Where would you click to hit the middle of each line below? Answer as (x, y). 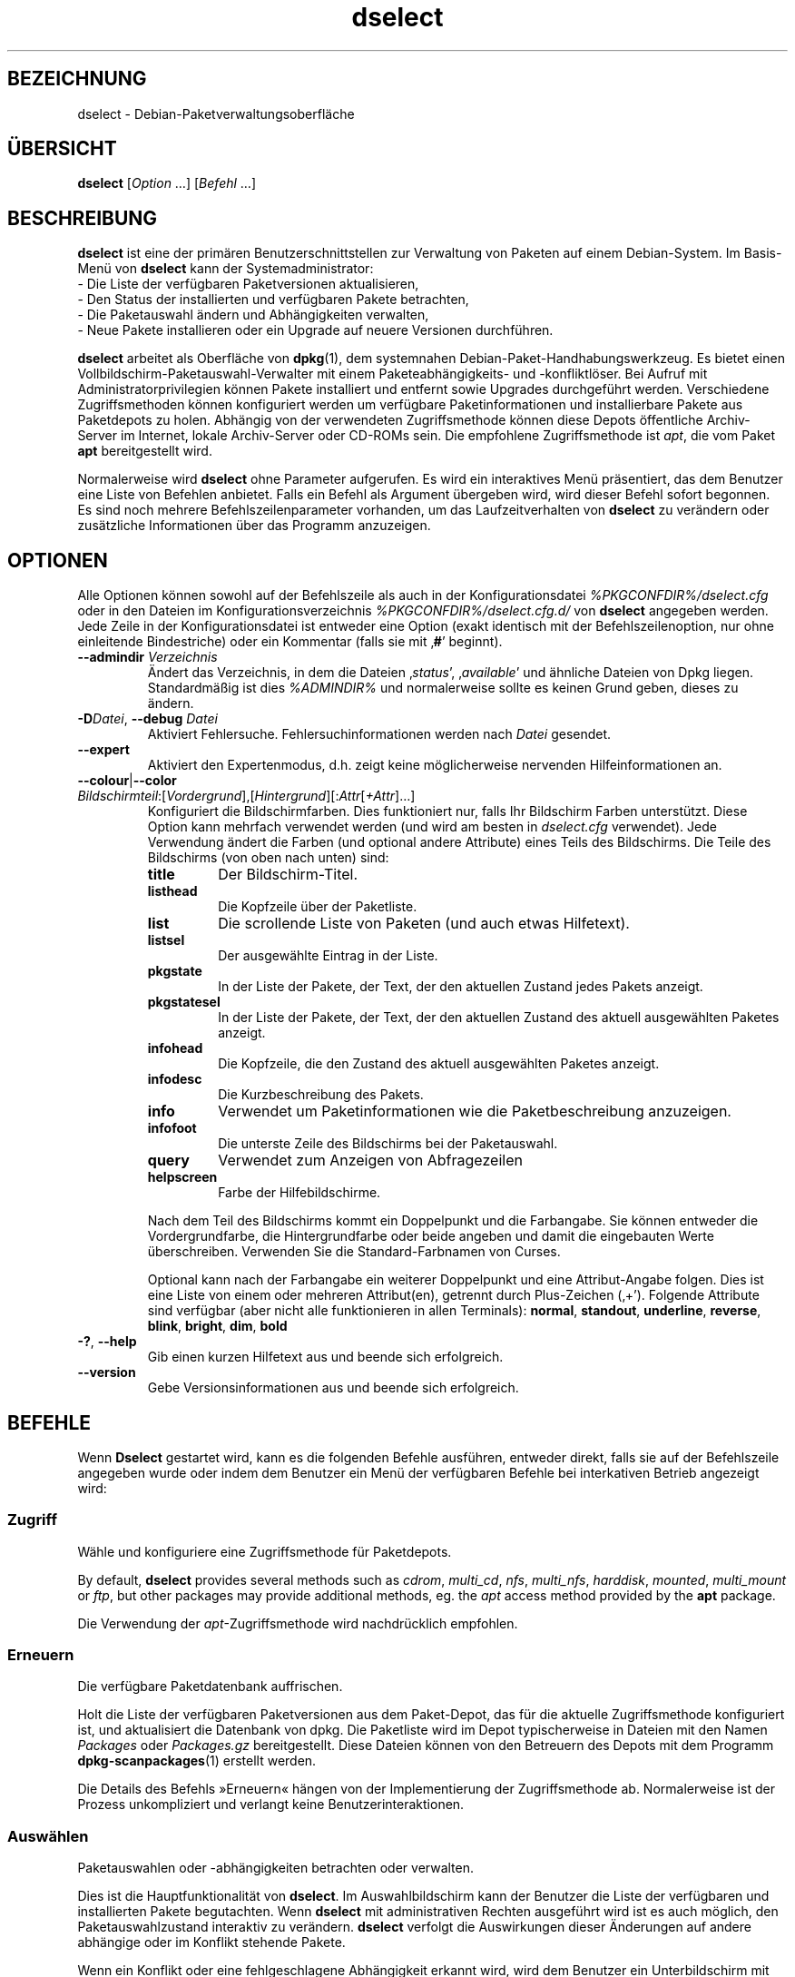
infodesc (175, 1079)
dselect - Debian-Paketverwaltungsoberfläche (216, 113)
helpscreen (182, 1177)
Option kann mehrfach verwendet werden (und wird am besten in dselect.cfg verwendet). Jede (432, 827)
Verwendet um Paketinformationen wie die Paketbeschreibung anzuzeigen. (475, 1111)
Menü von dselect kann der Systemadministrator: (226, 269)
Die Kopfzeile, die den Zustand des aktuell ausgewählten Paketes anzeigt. (439, 1064)
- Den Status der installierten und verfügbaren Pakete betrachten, (273, 300)
